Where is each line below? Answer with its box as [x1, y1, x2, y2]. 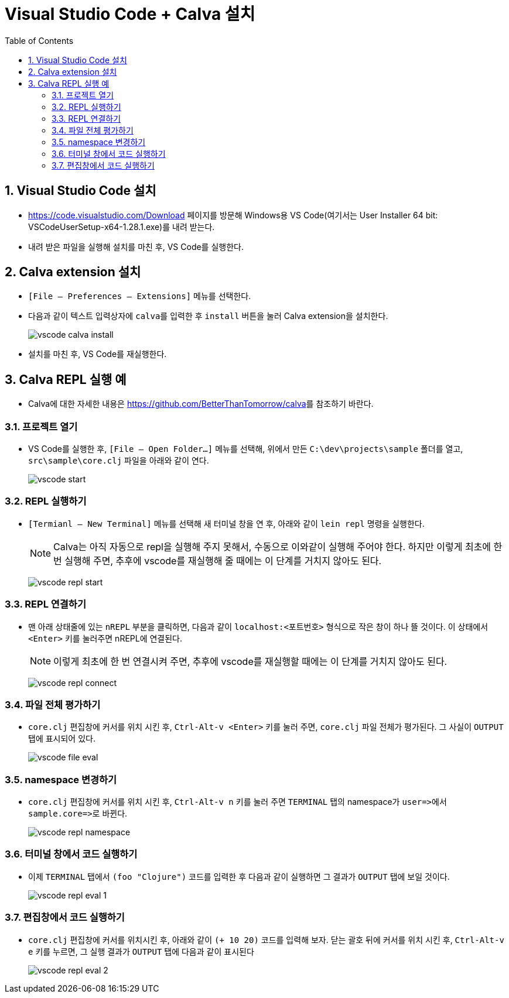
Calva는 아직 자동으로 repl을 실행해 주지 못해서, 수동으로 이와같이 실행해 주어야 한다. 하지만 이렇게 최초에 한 [53, 540, 503, 553]
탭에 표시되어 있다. [28, 733, 95, 744]
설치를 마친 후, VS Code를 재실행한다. [28, 349, 167, 359]
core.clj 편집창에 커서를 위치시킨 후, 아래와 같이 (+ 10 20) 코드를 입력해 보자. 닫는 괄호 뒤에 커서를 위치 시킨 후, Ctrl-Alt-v [28, 934, 504, 945]
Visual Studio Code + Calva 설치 [5, 4, 255, 24]
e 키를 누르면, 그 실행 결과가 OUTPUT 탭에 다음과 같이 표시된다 [28, 946, 254, 956]
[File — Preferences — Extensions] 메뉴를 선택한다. [28, 291, 251, 301]
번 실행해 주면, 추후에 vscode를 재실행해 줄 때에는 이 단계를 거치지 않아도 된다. [53, 554, 382, 567]
